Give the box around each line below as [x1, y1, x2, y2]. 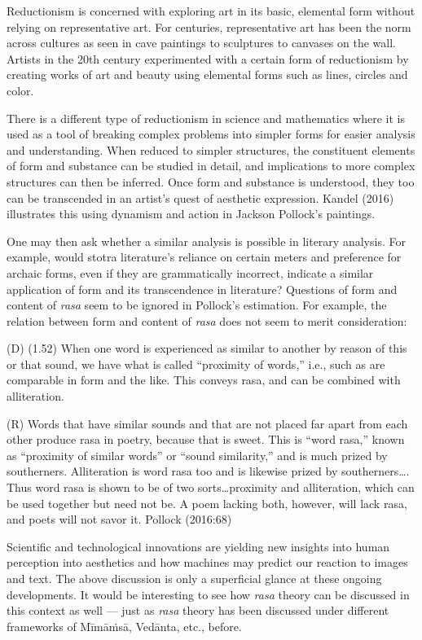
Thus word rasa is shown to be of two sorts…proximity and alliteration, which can [7, 479, 415, 496]
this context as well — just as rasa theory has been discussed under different [7, 602, 389, 619]
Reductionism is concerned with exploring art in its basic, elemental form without [7, 2, 415, 19]
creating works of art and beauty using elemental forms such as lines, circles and [7, 66, 408, 83]
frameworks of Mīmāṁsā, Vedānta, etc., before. [7, 617, 242, 634]
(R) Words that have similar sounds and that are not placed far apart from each [7, 414, 408, 432]
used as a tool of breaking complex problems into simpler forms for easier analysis [7, 125, 415, 142]
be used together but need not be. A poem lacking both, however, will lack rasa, [7, 494, 407, 511]
